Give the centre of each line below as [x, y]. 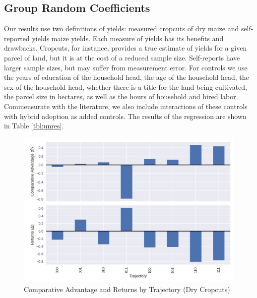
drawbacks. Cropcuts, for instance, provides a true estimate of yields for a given [126, 48]
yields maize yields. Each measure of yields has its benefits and [128, 38]
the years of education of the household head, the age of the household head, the [127, 77]
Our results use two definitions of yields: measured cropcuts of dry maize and [122, 29]
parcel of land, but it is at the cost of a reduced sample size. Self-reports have [122, 57]
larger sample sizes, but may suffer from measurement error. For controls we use [126, 67]
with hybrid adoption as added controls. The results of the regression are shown [125, 116]
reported [17, 38]
